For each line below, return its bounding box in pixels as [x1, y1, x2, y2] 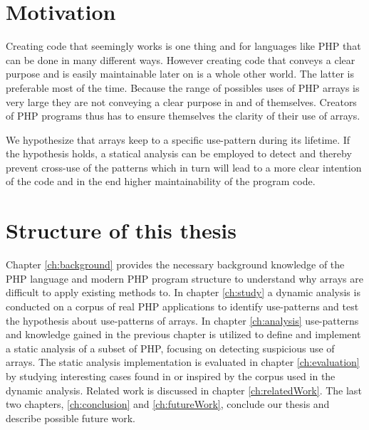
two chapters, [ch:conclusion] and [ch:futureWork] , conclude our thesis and [6, 397, 330, 411]
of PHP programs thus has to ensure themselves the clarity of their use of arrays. [6, 108, 360, 123]
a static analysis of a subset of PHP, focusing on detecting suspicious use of [6, 340, 335, 355]
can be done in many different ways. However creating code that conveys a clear [6, 52, 355, 67]
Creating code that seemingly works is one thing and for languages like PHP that [6, 38, 361, 53]
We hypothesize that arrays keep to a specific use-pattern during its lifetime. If [6, 132, 350, 147]
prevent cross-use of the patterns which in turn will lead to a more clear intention [6, 159, 362, 174]
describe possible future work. [6, 410, 135, 425]
